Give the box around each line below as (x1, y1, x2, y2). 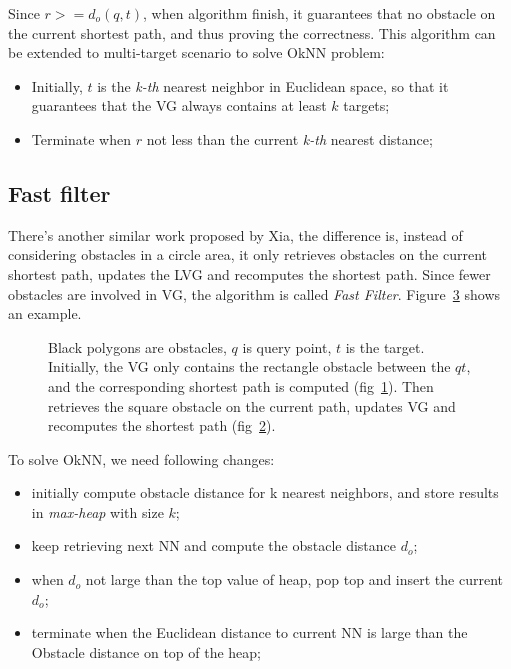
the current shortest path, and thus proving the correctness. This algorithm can (8, 22, 496, 43)
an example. (8, 303, 82, 324)
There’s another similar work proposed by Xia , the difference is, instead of (8, 224, 463, 245)
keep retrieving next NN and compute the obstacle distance (31, 535, 397, 556)
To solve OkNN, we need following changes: (8, 448, 275, 469)
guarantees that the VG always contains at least (31, 95, 327, 116)
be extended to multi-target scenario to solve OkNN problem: (8, 42, 385, 63)
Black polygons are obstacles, (48, 336, 227, 357)
